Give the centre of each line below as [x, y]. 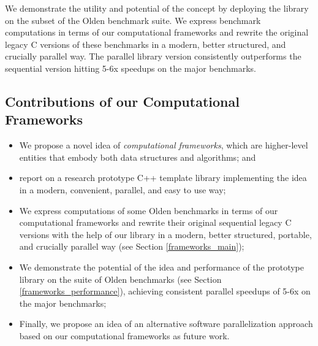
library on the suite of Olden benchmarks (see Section [120, 279]
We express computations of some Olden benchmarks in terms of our [149, 210]
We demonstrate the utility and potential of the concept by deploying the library [157, 8]
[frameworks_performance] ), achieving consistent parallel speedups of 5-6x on [165, 291]
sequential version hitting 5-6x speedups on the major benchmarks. [131, 68]
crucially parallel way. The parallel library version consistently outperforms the [153, 56]
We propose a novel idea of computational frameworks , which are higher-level [164, 145]
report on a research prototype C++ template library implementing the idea [163, 178]
